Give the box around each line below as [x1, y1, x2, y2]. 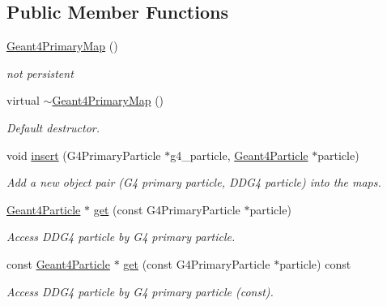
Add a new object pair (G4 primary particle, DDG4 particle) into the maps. [6, 174, 381, 191]
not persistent [6, 64, 74, 81]
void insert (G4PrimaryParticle [6, 146, 161, 163]
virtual [6, 92, 40, 109]
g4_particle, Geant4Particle [170, 146, 308, 163]
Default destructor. [6, 119, 100, 136]
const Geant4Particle [6, 255, 110, 272]
